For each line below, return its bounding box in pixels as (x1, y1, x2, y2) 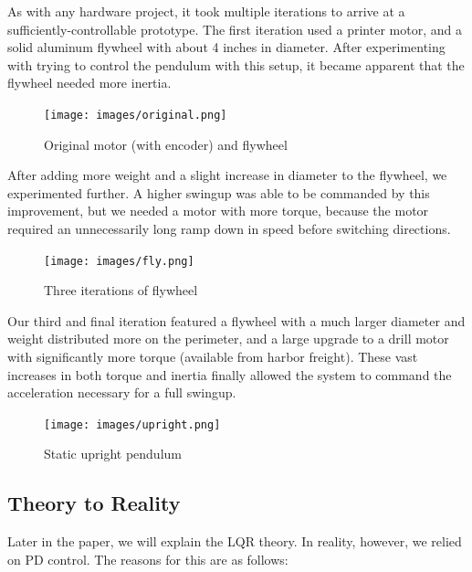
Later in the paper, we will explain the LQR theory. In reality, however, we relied (7, 532, 462, 551)
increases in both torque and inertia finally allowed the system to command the (7, 365, 452, 384)
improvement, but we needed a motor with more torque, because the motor (7, 201, 429, 220)
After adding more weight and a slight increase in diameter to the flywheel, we (7, 165, 447, 185)
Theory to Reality (7, 489, 181, 517)
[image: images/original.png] (44, 108, 227, 122)
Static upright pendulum (44, 444, 182, 463)
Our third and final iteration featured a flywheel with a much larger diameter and (7, 311, 466, 330)
